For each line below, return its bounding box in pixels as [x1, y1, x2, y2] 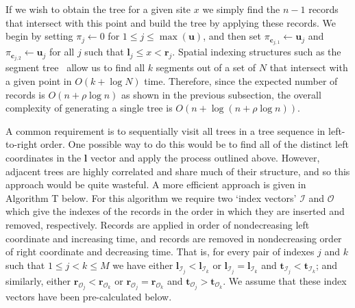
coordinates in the [5, 150, 82, 164]
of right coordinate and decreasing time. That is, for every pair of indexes [5, 244, 315, 259]
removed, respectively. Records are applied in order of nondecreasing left [5, 217, 310, 231]
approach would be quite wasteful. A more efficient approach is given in [5, 177, 306, 192]
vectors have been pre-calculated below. [5, 290, 172, 304]
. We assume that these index [223, 273, 347, 287]
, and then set [203, 29, 261, 43]
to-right [5, 137, 38, 151]
